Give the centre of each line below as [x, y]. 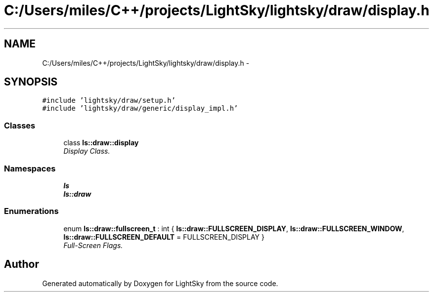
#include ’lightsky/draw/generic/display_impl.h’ [140, 108]
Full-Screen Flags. [93, 245]
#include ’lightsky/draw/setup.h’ [109, 101]
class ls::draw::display [101, 143]
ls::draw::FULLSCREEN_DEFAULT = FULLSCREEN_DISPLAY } [164, 237]
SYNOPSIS [31, 82]
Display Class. [87, 151]
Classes [20, 125]
